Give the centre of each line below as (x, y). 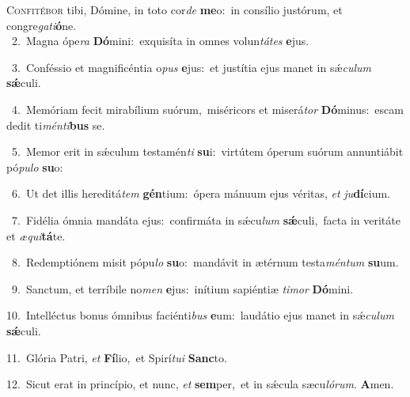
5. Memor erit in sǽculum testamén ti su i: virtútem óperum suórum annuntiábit (207, 151)
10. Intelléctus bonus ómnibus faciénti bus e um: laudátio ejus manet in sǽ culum (200, 315)
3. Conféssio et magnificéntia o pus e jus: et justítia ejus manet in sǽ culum (192, 67)
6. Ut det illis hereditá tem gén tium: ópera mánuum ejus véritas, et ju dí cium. (201, 193)
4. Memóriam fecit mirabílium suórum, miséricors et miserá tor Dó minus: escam (207, 109)
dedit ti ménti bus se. (56, 125)
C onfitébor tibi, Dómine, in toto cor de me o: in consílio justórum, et (175, 9)
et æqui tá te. (36, 235)
